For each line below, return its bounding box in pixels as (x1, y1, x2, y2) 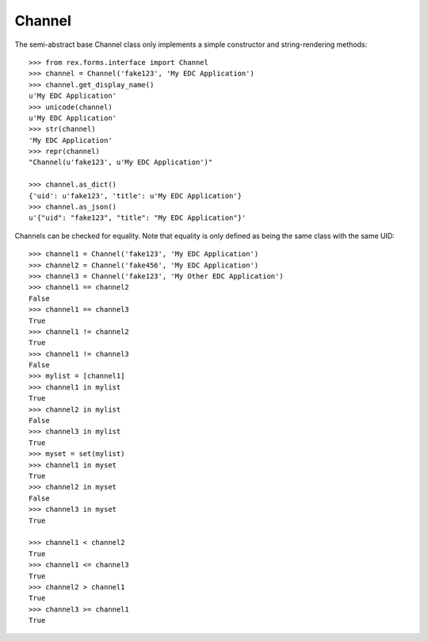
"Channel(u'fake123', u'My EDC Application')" (29, 158, 213, 167)
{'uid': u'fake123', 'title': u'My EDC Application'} (29, 191, 242, 200)
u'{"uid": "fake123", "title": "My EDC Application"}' (29, 213, 246, 222)
